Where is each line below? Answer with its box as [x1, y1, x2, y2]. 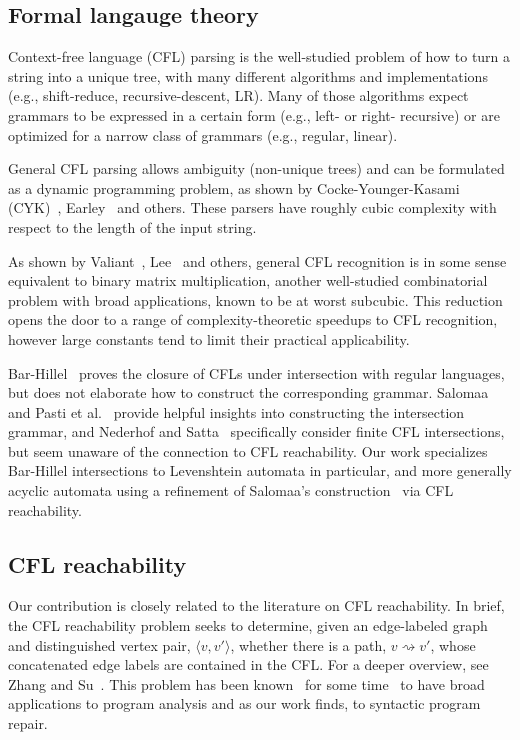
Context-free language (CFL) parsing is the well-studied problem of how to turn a [8, 46, 511, 67]
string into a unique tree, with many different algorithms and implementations [8, 65, 488, 86]
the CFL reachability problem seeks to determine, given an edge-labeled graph [8, 615, 488, 636]
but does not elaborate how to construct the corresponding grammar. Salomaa [8, 382, 489, 403]
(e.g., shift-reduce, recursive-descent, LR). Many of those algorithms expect [8, 85, 469, 106]
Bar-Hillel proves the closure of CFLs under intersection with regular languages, [8, 362, 505, 383]
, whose [430, 634, 476, 655]
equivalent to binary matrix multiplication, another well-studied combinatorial [8, 270, 488, 291]
